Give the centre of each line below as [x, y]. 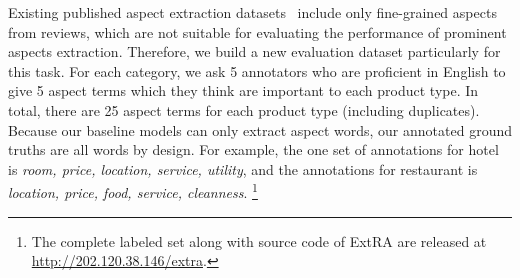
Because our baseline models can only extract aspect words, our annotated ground [260, 129]
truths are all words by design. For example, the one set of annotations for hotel [253, 149]
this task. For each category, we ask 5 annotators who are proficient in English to [257, 70]
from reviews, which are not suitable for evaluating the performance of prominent [257, 31]
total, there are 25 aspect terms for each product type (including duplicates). [244, 109]
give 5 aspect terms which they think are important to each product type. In [243, 90]
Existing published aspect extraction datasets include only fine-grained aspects [252, 12]
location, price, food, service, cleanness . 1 [133, 190]
